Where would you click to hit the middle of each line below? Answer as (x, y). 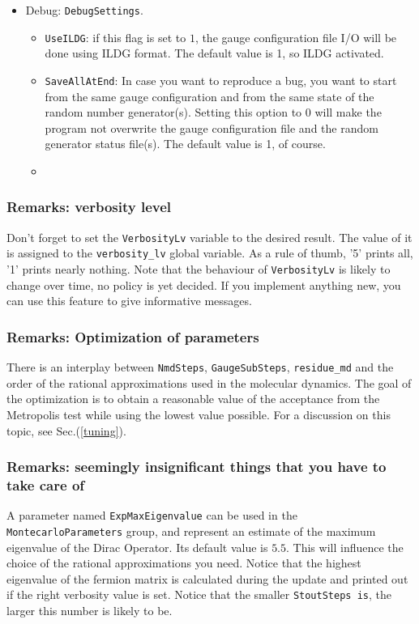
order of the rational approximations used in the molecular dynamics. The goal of (209, 382)
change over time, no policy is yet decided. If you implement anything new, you (204, 284)
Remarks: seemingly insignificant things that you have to (197, 467)
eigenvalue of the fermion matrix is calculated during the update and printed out (207, 578)
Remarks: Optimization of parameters (133, 336)
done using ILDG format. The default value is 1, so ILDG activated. (214, 53)
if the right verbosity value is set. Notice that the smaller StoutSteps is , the (199, 594)
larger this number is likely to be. (90, 611)
